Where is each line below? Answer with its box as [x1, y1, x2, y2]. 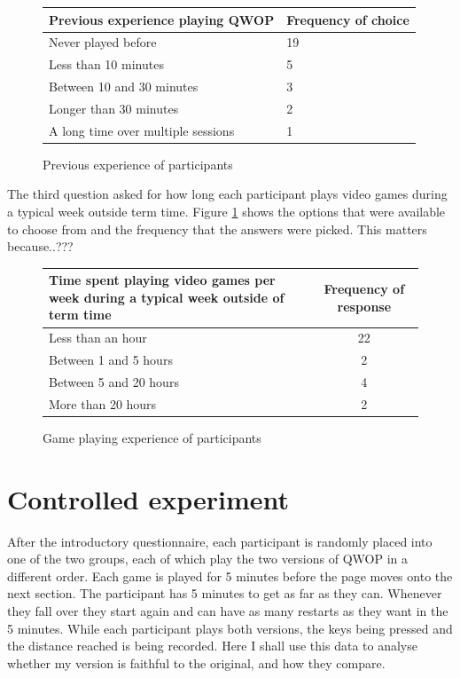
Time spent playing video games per [49, 271, 276, 289]
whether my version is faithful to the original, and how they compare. [7, 653, 386, 672]
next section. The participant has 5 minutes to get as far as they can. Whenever [7, 584, 442, 603]
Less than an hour [49, 328, 147, 347]
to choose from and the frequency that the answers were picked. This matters [7, 219, 427, 238]
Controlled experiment [7, 480, 290, 516]
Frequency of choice [286, 10, 409, 28]
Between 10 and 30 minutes [49, 77, 199, 96]
